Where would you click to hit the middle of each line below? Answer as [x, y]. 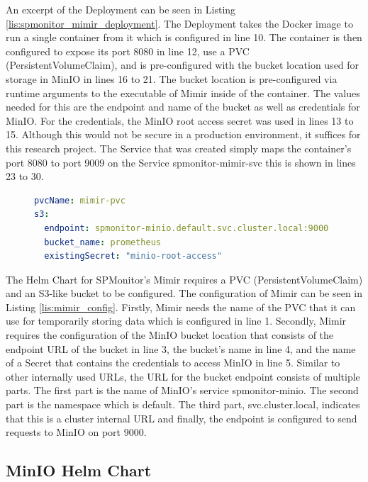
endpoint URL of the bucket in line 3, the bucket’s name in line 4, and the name [181, 348]
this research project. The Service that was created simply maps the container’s [179, 148]
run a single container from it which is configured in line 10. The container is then [184, 37]
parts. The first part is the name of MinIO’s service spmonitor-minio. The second [182, 390]
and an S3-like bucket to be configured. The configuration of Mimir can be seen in [184, 293]
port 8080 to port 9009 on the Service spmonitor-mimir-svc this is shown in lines [181, 162]
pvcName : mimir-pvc [80, 200]
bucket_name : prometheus [102, 242]
